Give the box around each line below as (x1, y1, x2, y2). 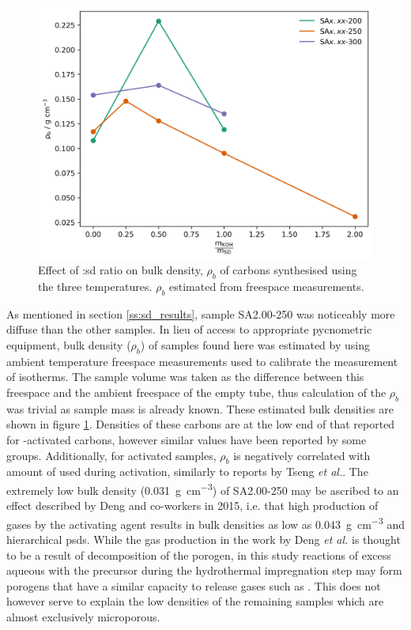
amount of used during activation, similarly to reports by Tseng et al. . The (6, 463, 368, 480)
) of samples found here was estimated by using (140, 337, 370, 353)
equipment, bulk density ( (6, 337, 131, 353)
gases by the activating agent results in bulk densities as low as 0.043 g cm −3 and (6, 513, 405, 532)
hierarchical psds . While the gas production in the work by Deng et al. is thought (6, 531, 401, 548)
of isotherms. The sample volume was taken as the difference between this (6, 368, 364, 385)
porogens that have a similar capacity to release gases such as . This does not (6, 577, 381, 594)
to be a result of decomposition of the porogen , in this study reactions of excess (6, 546, 391, 563)
